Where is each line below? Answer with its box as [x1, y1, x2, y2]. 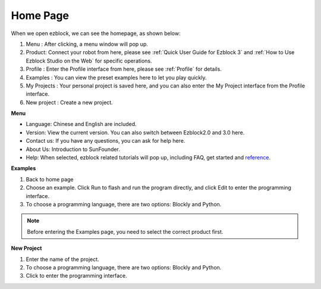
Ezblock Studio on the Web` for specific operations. [26, 57, 152, 64]
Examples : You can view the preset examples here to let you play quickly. [26, 74, 207, 81]
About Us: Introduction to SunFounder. [26, 146, 120, 153]
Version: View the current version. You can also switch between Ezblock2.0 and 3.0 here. [26, 128, 245, 136]
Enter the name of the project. [26, 256, 99, 263]
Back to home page [26, 175, 74, 183]
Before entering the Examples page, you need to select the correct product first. [27, 228, 224, 235]
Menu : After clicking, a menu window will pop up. [26, 40, 148, 48]
